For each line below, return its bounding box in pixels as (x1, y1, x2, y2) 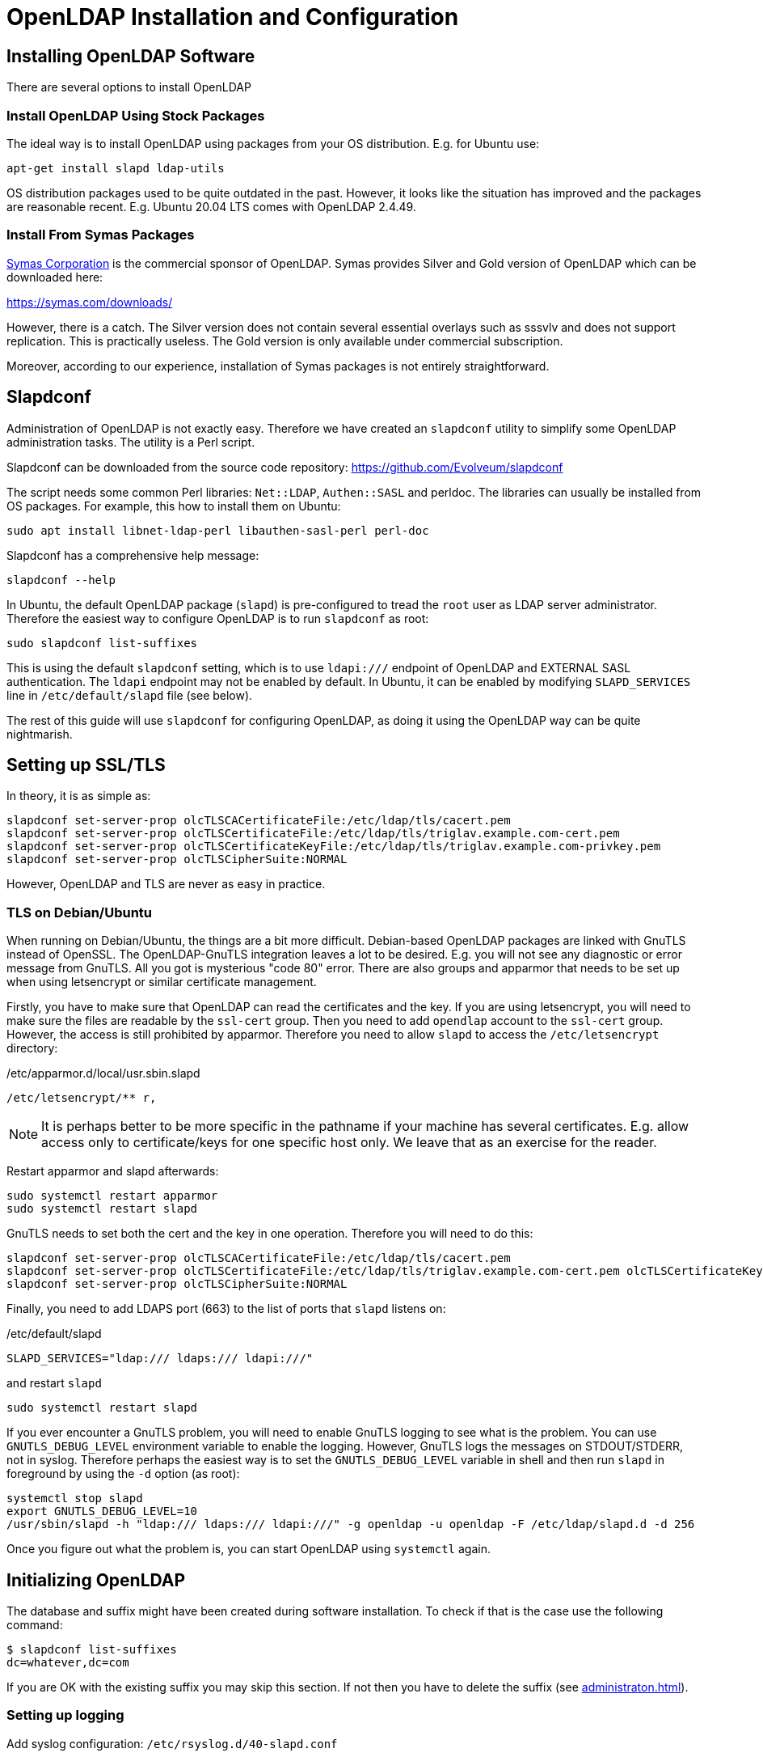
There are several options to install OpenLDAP (6, 80, 251, 95)
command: (6, 1617, 63, 1632)
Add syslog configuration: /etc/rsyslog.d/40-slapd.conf (6, 1736, 338, 1751)
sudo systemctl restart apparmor (6, 1189, 218, 1203)
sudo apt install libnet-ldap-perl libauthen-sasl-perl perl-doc (6, 523, 429, 537)
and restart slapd (6, 1376, 102, 1391)
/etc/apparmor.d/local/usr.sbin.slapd (6, 1066, 200, 1081)
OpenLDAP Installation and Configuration (6, 3, 459, 31)
